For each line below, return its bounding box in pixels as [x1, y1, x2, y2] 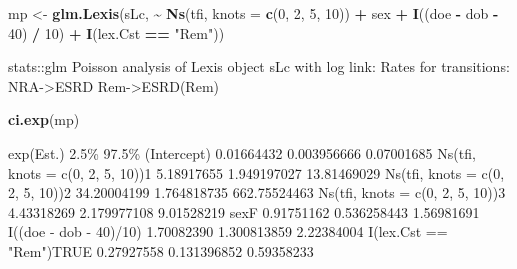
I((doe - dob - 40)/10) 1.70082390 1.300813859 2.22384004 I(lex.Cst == [8, 221, 448, 242]
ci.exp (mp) [8, 109, 80, 130]
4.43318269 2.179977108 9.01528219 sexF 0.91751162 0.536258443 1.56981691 [8, 201, 480, 222]
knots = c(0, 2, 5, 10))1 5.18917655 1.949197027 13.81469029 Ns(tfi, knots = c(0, [8, 162, 505, 183]
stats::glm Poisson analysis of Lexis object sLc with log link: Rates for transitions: [8, 56, 510, 77]
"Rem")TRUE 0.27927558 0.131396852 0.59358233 [8, 240, 314, 261]
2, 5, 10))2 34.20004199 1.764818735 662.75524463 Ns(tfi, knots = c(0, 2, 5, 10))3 [8, 182, 506, 203]
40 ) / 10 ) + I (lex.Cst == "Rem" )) [8, 22, 225, 43]
